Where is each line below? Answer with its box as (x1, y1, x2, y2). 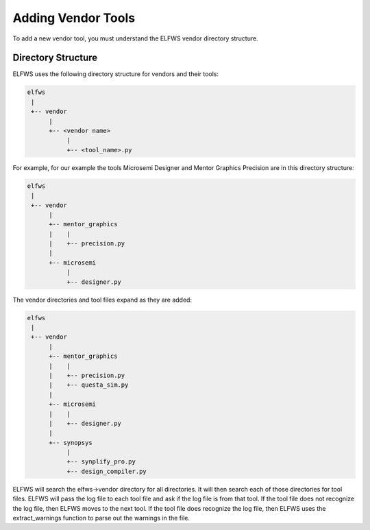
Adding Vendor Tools (12, 10, 136, 25)
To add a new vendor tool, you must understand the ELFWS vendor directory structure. (12, 34, 258, 43)
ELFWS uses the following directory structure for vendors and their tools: (12, 70, 219, 78)
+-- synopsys (49, 439, 92, 446)
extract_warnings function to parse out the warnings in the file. (12, 514, 190, 522)
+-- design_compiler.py (66, 467, 147, 475)
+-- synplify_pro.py (66, 458, 136, 466)
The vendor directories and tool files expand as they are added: (12, 296, 192, 304)
